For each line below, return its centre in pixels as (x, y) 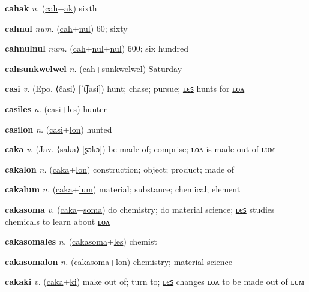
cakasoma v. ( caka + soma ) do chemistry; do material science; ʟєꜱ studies (140, 209)
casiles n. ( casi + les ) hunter (56, 108)
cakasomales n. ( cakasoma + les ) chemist (81, 241)
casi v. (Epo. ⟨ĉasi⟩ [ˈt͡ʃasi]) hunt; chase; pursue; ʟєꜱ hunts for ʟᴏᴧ (125, 88)
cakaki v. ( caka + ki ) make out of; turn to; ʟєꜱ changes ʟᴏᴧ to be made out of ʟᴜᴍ (154, 282)
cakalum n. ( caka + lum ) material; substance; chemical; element (123, 189)
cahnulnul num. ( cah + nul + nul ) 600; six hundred (97, 48)
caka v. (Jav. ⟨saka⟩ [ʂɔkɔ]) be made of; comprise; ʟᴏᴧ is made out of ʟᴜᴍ (140, 149)
